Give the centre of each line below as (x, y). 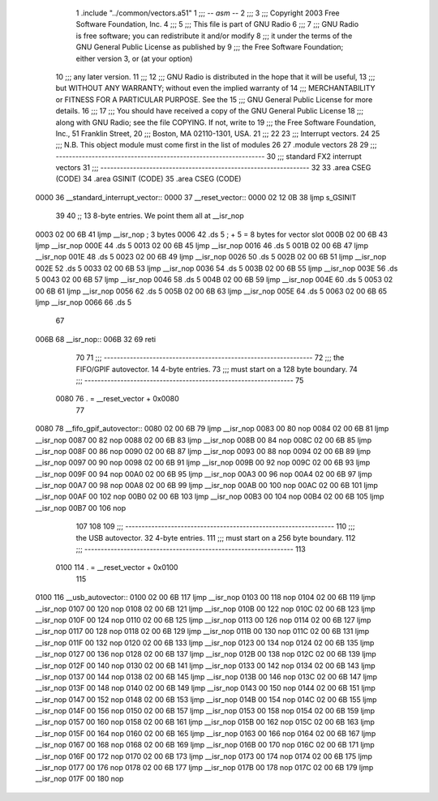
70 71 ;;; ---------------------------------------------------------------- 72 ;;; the (210, 358)
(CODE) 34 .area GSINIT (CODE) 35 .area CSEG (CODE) (148, 179)
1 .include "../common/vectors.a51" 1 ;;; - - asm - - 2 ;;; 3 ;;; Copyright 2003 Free (208, 13)
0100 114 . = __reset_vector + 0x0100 (117, 568)
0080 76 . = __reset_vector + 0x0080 (118, 399)
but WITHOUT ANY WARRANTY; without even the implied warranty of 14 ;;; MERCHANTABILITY (215, 88)
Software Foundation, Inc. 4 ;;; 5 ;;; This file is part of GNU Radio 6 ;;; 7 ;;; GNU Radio (217, 24)
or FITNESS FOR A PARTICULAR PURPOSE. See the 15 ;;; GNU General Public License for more (214, 99)
